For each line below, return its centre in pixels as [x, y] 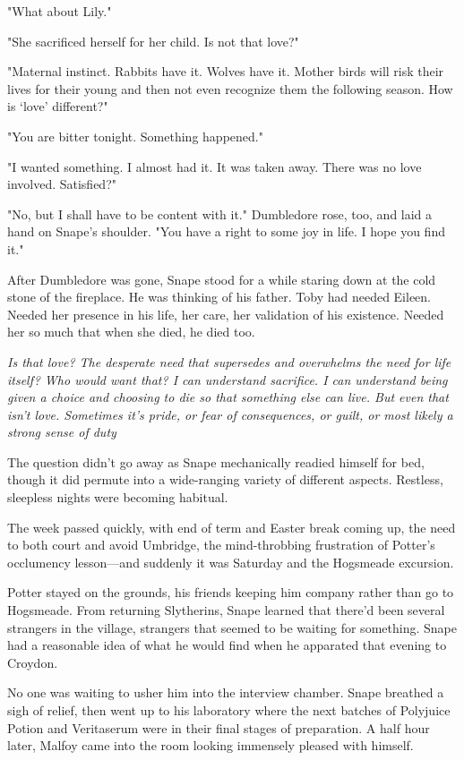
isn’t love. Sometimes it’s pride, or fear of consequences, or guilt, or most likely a [230, 414]
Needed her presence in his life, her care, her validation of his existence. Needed [226, 314]
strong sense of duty [62, 432]
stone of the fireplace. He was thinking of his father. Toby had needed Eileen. [219, 297]
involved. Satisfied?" [62, 184]
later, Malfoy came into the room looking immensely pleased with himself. [211, 745]
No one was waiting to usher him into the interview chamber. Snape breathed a [226, 692]
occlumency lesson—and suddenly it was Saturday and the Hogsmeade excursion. [231, 562]
